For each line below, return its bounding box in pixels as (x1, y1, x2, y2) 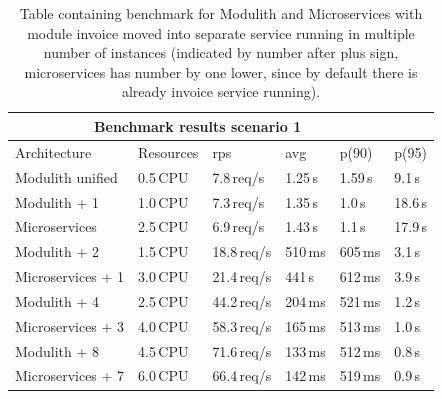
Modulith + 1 (15, 191, 100, 212)
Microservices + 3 (15, 315, 125, 336)
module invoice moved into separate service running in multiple (27, 22, 415, 43)
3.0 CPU (138, 266, 189, 287)
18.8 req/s (212, 241, 272, 262)
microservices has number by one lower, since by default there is (24, 61, 418, 82)
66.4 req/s (212, 365, 272, 386)
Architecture (15, 141, 92, 162)
